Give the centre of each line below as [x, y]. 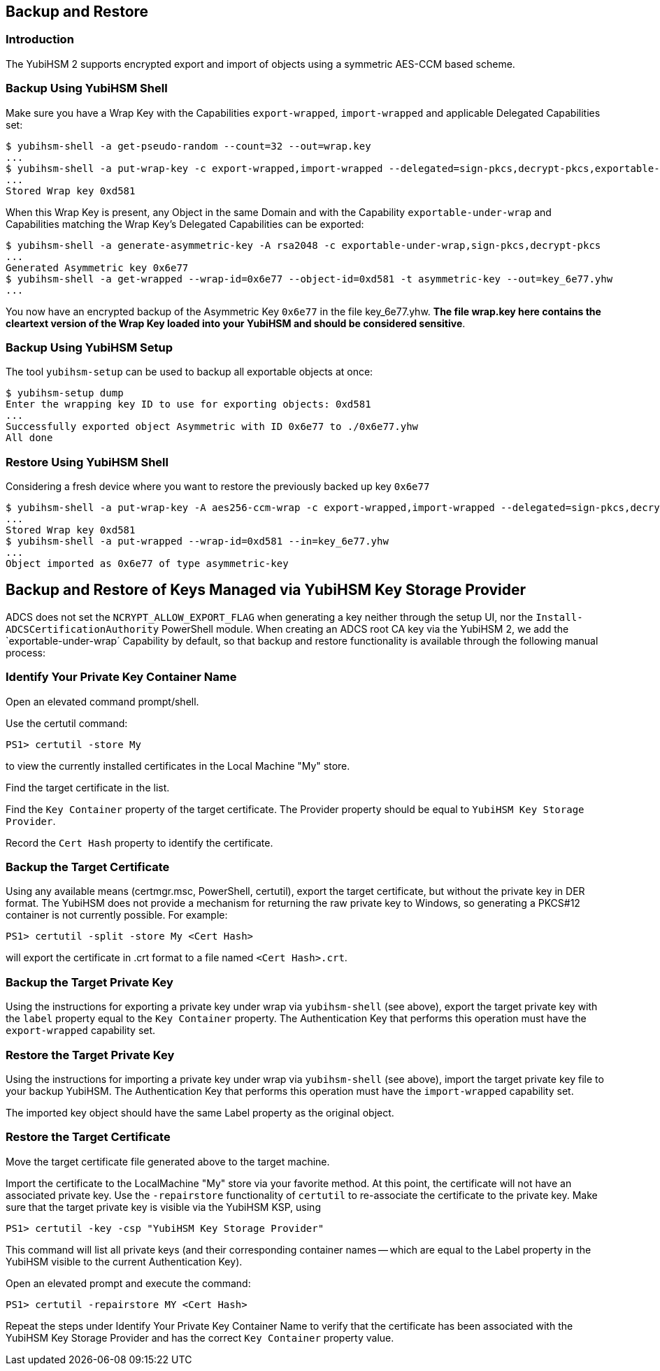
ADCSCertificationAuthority [82, 629]
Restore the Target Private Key [90, 1055]
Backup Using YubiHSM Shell [87, 88]
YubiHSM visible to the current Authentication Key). [124, 1261]
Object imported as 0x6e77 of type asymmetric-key [147, 564]
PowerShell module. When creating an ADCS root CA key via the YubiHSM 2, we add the [365, 629]
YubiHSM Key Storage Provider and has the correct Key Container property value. [200, 1337]
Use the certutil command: [67, 723]
